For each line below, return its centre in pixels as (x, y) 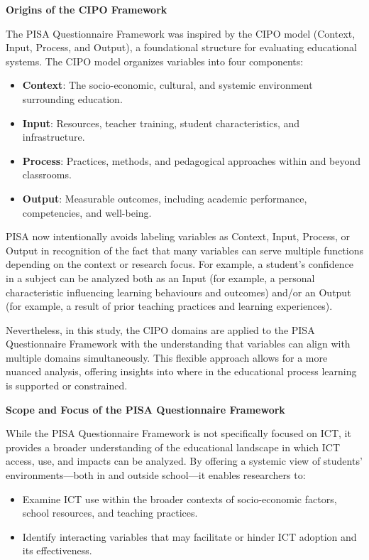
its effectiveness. (57, 550)
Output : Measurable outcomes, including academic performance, (165, 198)
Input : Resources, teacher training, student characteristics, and (161, 123)
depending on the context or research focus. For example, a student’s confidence (180, 264)
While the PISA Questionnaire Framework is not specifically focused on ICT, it (178, 433)
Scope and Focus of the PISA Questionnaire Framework (145, 409)
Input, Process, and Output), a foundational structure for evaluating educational (181, 47)
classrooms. (47, 174)
